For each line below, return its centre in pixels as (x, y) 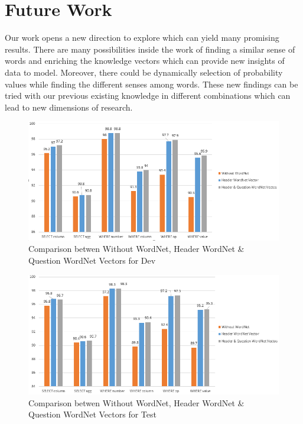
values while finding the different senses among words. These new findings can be (151, 84)
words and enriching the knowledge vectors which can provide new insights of (145, 61)
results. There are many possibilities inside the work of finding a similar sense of (150, 49)
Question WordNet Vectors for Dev (92, 260)
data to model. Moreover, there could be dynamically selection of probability (144, 72)
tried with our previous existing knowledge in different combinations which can (148, 96)
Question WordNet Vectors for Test (92, 414)
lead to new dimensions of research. (69, 107)
